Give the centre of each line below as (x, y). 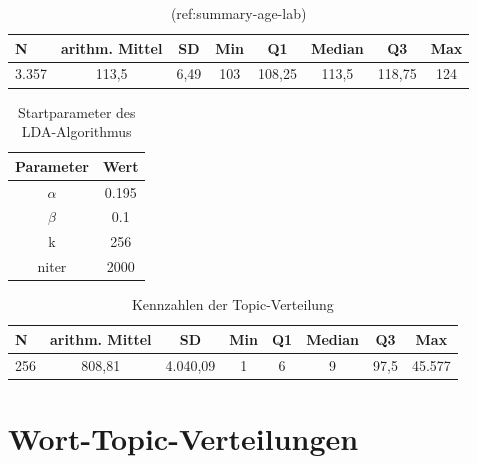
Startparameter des (76, 111)
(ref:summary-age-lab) (238, 13)
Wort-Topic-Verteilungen (183, 437)
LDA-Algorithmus (76, 131)
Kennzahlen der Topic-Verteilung (232, 304)
